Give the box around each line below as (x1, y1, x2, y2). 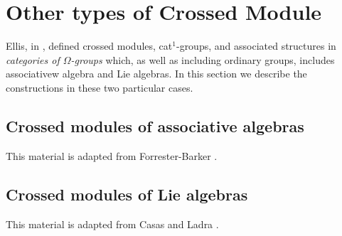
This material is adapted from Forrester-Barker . (6, 148, 218, 163)
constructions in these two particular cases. (6, 80, 193, 95)
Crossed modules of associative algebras (6, 114, 304, 136)
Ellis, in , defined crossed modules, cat (6, 38, 173, 53)
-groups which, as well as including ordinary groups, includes (70, 52, 335, 67)
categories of (6, 52, 60, 67)
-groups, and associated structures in (176, 38, 336, 53)
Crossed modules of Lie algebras (6, 183, 248, 205)
